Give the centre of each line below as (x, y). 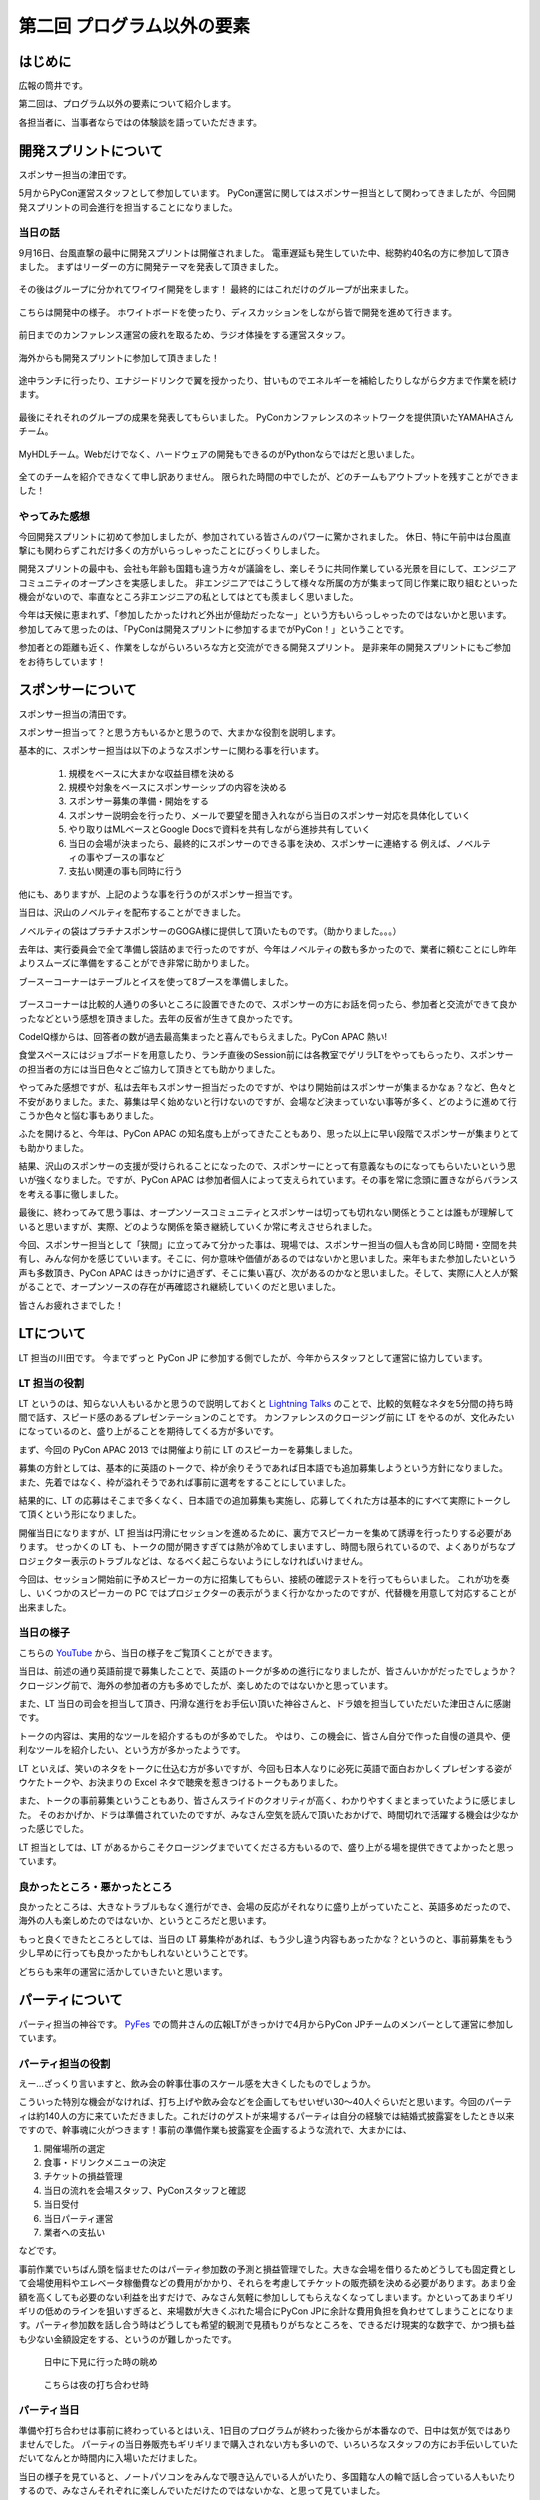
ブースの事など (134, 857)
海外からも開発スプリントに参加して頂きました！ (119, 357)
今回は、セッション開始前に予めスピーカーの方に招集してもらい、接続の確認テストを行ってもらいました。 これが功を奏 (264, 1579)
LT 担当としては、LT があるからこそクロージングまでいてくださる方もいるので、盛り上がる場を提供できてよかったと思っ (266, 1847)
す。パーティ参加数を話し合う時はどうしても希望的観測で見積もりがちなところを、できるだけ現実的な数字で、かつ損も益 (266, 2325)
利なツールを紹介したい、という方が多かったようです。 (132, 1750)
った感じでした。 (53, 1829)
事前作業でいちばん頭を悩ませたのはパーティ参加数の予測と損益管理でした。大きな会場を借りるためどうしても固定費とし (267, 2269)
